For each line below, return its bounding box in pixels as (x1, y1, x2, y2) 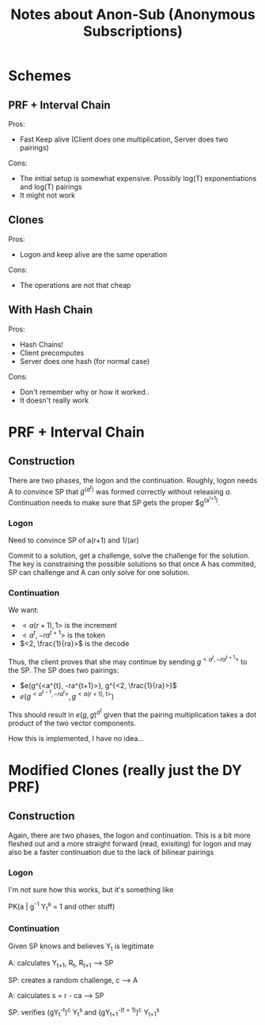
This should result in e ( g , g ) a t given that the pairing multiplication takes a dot (8, 707, 257, 719)
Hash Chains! (19, 339, 64, 349)
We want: (8, 605, 40, 615)
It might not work (19, 191, 76, 199)
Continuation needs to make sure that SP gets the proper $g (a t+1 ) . (8, 495, 221, 507)
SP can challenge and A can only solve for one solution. (8, 568, 190, 577)
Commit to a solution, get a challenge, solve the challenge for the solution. (8, 551, 251, 561)
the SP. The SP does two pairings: (8, 665, 119, 675)
